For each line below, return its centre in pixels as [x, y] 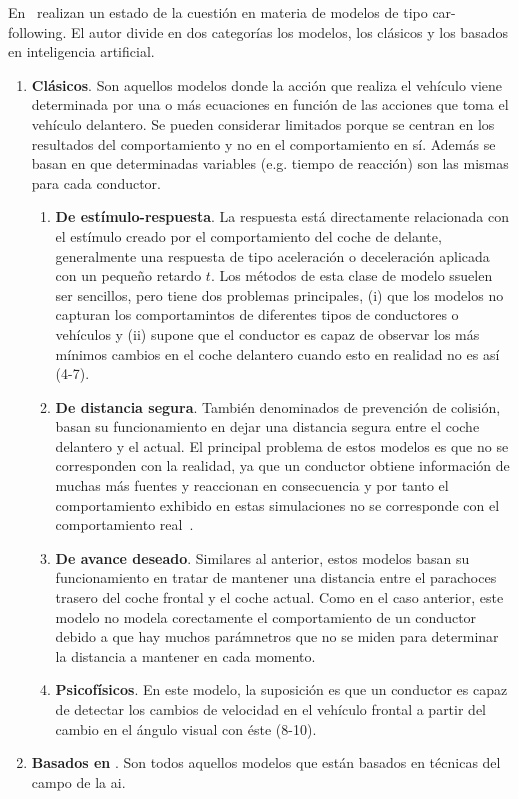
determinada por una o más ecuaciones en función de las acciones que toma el [270, 104]
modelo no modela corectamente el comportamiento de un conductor [266, 616]
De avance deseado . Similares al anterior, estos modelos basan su [262, 557]
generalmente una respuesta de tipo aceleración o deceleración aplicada [272, 255]
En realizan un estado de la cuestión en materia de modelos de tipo [218, 12]
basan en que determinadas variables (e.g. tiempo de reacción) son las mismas [270, 163]
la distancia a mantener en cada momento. [185, 655]
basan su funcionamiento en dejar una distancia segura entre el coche [267, 426]
